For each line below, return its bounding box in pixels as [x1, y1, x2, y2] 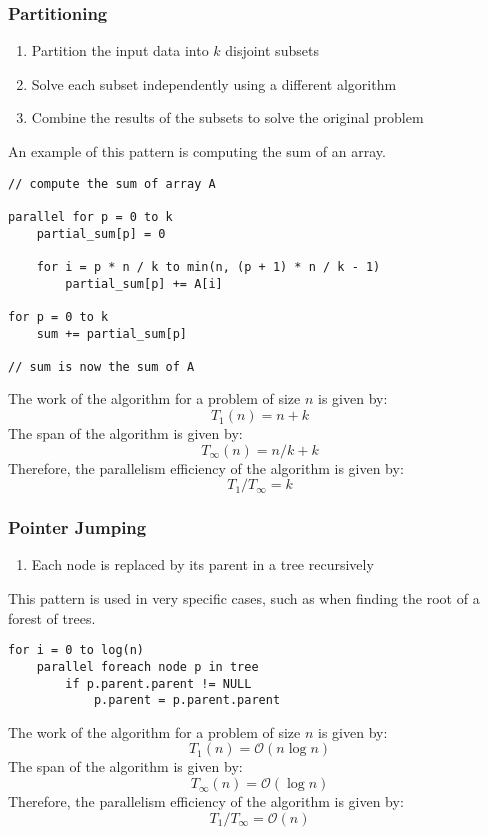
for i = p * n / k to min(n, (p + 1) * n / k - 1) [36, 259, 381, 274]
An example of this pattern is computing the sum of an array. [8, 141, 386, 161]
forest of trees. [8, 607, 96, 628]
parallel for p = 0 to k [8, 209, 173, 224]
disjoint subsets [225, 40, 319, 61]
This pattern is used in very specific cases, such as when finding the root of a [8, 588, 480, 609]
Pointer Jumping [8, 515, 147, 540]
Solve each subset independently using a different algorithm [31, 73, 397, 94]
